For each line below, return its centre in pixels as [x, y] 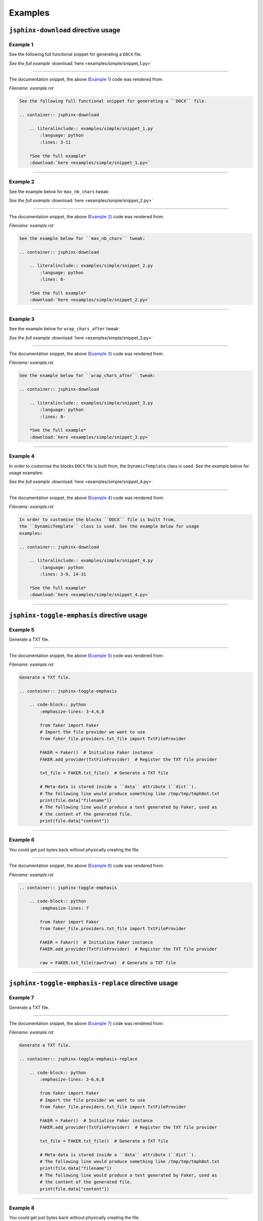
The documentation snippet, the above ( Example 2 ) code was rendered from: [86, 216]
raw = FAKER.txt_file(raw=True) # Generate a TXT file [108, 963]
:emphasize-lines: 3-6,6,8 [72, 1080]
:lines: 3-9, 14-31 [63, 574]
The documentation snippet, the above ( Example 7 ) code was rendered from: [86, 1024]
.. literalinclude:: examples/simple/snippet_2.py [91, 266]
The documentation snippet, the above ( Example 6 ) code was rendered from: [86, 866]
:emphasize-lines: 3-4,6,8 [72, 711]
